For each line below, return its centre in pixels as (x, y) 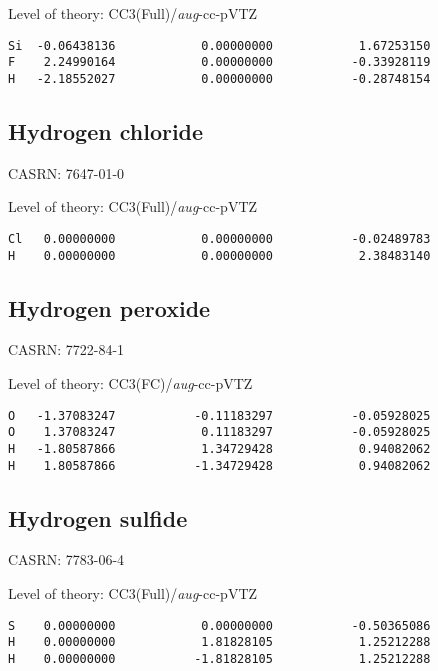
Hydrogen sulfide (98, 517)
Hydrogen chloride (106, 130)
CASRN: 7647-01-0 (66, 172)
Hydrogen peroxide (109, 307)
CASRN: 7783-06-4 (66, 559)
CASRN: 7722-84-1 (66, 349)
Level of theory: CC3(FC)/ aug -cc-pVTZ (130, 383)
